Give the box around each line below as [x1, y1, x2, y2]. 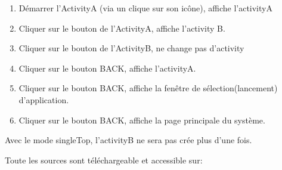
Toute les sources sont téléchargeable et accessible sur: [5, 153, 203, 166]
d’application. [18, 93, 69, 106]
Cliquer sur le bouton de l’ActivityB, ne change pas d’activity [18, 42, 244, 54]
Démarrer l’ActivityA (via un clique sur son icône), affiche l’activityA [18, 2, 272, 14]
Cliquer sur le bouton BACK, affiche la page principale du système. [18, 113, 265, 126]
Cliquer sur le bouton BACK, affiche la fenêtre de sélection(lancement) [18, 82, 278, 94]
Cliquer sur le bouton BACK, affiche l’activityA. [18, 61, 196, 74]
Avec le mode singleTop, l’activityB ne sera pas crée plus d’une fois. [5, 134, 252, 146]
